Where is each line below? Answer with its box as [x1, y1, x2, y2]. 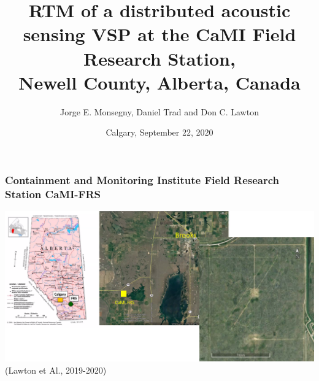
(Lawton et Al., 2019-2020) [5, 363, 107, 376]
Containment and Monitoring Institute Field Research [5, 172, 280, 187]
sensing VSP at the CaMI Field [23, 21, 296, 47]
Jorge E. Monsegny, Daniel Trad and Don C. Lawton [60, 105, 259, 118]
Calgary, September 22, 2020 [106, 126, 213, 139]
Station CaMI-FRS [5, 186, 101, 201]
